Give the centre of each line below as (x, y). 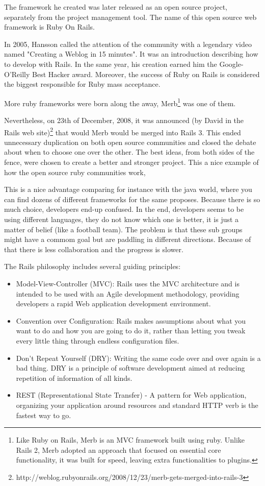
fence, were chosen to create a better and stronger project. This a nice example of (131, 162)
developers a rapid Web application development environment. (113, 303)
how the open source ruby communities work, (75, 172)
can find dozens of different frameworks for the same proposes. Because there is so (132, 199)
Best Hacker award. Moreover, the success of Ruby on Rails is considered (146, 74)
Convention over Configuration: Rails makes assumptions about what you (131, 320)
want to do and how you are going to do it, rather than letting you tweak (131, 331)
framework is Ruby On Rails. (49, 27)
